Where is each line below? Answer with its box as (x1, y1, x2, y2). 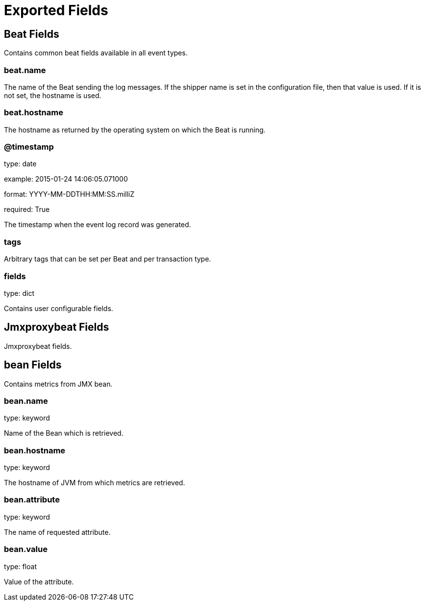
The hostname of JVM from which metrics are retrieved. (4, 478, 185, 487)
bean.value (4, 544, 48, 554)
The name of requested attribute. (4, 527, 111, 536)
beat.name (4, 65, 46, 75)
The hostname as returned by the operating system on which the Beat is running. (4, 125, 266, 134)
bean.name (4, 395, 48, 406)
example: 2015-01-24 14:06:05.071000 (4, 175, 128, 184)
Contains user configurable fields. (4, 304, 113, 313)
